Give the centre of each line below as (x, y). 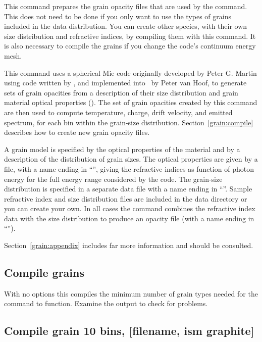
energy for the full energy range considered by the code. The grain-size (113, 179)
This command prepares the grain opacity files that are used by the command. (126, 6)
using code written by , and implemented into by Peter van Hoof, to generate (125, 83)
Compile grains (44, 273)
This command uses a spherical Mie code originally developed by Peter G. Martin (130, 72)
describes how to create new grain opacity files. (77, 132)
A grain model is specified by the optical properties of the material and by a (122, 149)
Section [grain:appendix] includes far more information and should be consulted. (129, 245)
